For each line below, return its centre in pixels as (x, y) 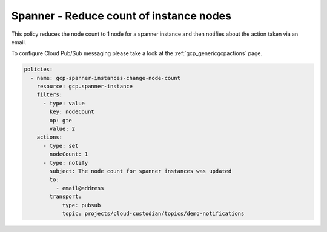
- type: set (61, 146)
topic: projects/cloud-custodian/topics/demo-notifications (153, 213)
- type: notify (66, 163)
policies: (38, 69)
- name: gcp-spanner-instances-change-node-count (106, 78)
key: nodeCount (72, 112)
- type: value (64, 103)
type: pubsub (81, 205)
